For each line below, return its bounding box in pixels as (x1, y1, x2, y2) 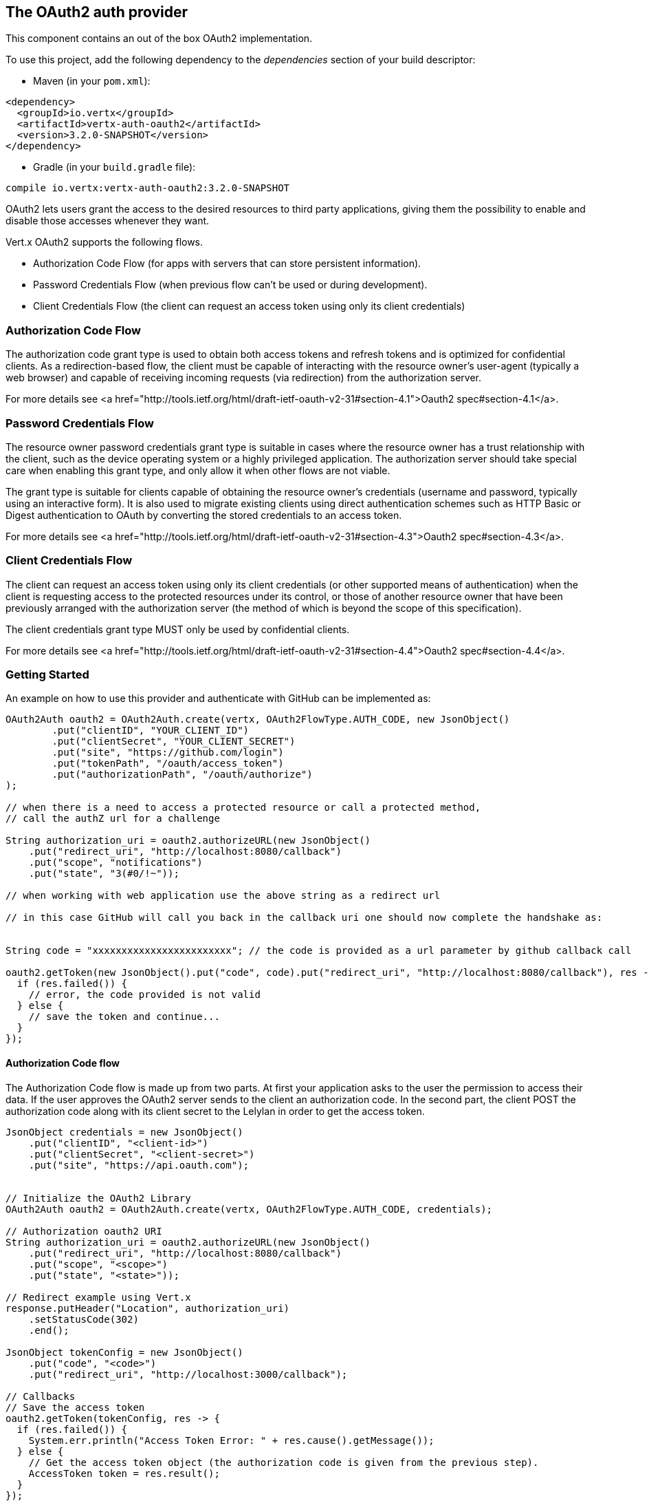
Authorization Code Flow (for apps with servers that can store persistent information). (33, 257, 421, 270)
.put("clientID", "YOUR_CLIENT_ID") (52, 725, 250, 736)
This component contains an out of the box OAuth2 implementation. (5, 32, 313, 45)
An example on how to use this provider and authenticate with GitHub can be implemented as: (5, 692, 431, 705)
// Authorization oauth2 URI (5, 1225, 162, 1237)
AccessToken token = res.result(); (28, 1467, 220, 1479)
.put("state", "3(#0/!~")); (28, 868, 179, 880)
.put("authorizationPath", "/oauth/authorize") (52, 769, 313, 780)
